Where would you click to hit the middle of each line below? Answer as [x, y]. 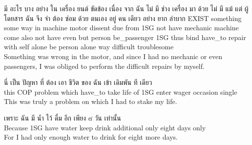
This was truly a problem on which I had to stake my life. [91, 101]
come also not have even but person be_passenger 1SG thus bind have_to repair [125, 37]
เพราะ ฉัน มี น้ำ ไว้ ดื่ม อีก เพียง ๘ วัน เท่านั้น [63, 117]
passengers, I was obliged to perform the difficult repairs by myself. [104, 66]
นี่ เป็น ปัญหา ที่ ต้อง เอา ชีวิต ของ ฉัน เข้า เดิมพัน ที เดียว [78, 82]
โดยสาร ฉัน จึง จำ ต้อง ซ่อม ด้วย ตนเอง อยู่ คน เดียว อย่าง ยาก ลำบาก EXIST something [123, 18]
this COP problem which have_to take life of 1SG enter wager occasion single [121, 92]
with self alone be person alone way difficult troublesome [89, 47]
